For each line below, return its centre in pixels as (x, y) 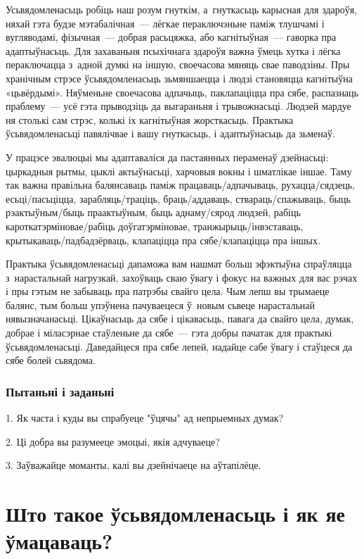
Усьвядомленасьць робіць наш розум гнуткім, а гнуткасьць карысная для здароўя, (182, 9)
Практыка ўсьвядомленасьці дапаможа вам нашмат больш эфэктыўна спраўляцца (179, 264)
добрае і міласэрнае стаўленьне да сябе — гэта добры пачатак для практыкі (169, 333)
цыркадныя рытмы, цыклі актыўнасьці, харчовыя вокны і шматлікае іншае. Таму (179, 171)
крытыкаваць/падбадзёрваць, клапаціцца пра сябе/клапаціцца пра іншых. (163, 240)
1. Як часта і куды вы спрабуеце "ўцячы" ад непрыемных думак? (145, 418)
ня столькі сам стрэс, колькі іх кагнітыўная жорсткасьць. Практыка (150, 119)
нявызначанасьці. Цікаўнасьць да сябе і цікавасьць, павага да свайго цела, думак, (180, 319)
